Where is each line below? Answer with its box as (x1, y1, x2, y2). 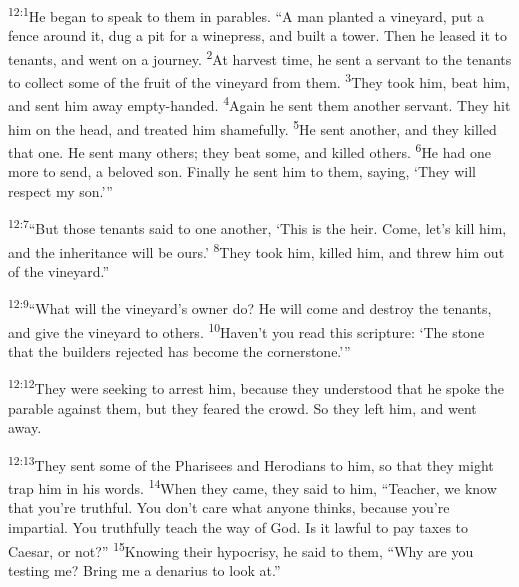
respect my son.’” (8, 180, 113, 201)
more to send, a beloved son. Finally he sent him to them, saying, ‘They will (8, 161, 476, 182)
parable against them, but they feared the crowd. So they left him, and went (8, 397, 477, 418)
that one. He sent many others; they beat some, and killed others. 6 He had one (8, 138, 491, 162)
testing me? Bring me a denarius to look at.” (8, 559, 281, 580)
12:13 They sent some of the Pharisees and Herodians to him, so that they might (8, 451, 494, 475)
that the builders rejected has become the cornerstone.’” (8, 340, 351, 361)
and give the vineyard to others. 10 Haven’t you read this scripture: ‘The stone (8, 318, 485, 342)
